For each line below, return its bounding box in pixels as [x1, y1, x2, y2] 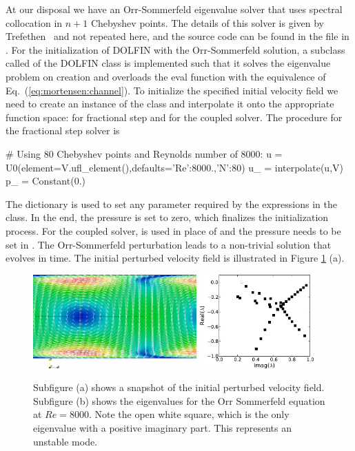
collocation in [6, 15, 63, 30]
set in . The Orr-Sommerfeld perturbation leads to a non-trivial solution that [6, 237, 332, 251]
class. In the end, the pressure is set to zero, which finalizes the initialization [6, 210, 329, 224]
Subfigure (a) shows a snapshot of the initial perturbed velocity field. [33, 380, 325, 395]
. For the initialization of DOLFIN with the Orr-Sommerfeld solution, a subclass [6, 42, 345, 56]
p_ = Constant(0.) [6, 174, 85, 188]
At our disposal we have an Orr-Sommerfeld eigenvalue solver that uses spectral [6, 2, 343, 16]
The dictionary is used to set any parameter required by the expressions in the [6, 196, 337, 211]
